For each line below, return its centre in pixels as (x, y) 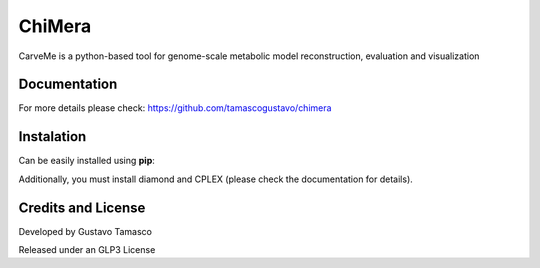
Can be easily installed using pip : (86, 161)
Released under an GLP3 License (87, 250)
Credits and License (82, 207)
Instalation (52, 136)
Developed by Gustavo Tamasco (85, 231)
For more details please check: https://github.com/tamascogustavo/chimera (175, 108)
